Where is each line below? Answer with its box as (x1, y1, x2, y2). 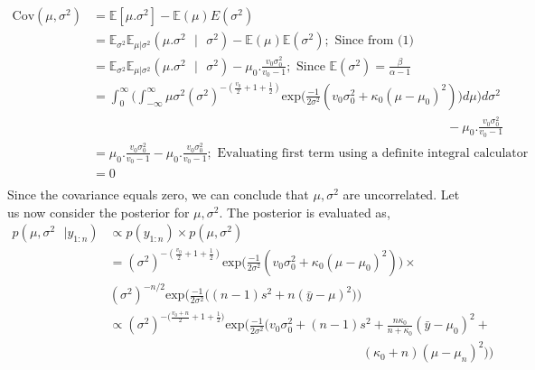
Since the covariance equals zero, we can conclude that (7, 185, 309, 204)
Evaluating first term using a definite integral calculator (217, 146, 529, 160)
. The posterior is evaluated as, (219, 202, 390, 221)
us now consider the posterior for (7, 202, 190, 221)
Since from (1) (334, 34, 414, 48)
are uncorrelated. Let (343, 185, 460, 204)
